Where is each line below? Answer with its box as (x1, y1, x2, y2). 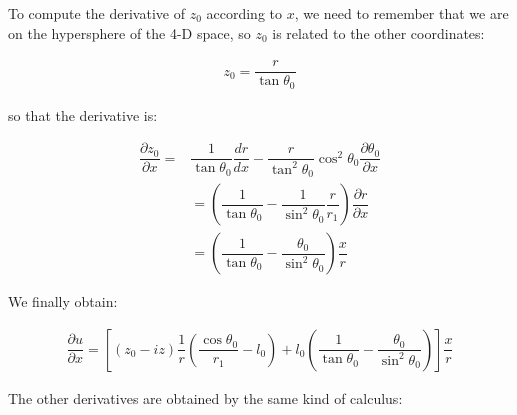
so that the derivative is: (8, 104, 158, 125)
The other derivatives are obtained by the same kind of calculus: (8, 387, 403, 408)
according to (206, 3, 282, 23)
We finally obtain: (8, 291, 118, 312)
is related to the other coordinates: (272, 22, 485, 43)
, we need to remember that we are (294, 3, 509, 23)
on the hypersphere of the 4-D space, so (8, 22, 251, 43)
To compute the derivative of (8, 3, 185, 23)
